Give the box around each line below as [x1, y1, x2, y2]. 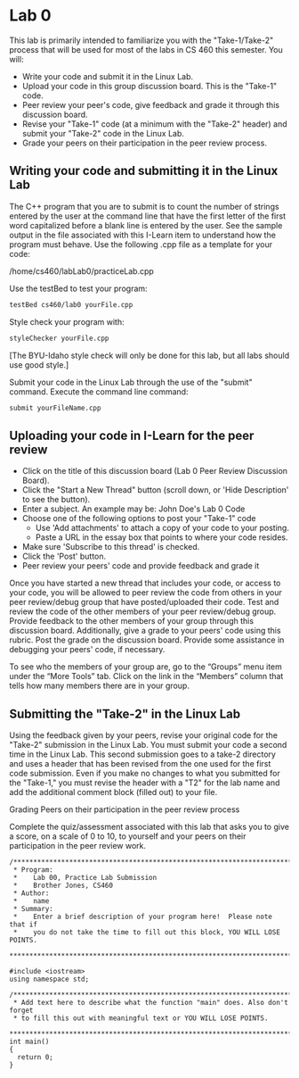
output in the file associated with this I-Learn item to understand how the [9, 229, 276, 240]
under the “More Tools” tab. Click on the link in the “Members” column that [9, 671, 284, 682]
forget [9, 1006, 34, 1015]
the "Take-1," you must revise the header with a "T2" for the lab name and [9, 777, 280, 788]
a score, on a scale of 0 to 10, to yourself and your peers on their [9, 831, 246, 842]
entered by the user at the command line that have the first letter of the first [9, 211, 287, 221]
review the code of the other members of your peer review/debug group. [9, 606, 277, 617]
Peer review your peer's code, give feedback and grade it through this [21, 99, 280, 110]
